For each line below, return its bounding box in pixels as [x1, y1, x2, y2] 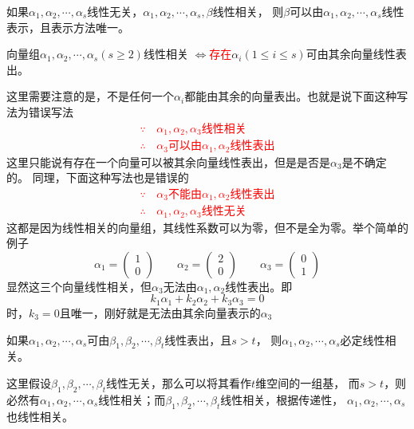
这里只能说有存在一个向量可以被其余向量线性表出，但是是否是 [6, 153, 330, 170]
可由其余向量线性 [306, 45, 396, 62]
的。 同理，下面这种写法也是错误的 [6, 169, 189, 186]
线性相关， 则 [212, 3, 284, 19]
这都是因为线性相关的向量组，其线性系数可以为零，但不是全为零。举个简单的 [6, 218, 408, 235]
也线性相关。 [6, 407, 73, 424]
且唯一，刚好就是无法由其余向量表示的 [59, 304, 261, 321]
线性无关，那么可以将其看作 [106, 374, 252, 391]
